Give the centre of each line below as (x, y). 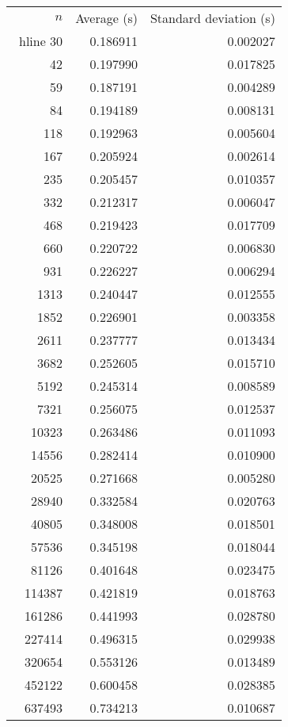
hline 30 (41, 41)
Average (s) (106, 18)
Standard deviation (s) (212, 18)
